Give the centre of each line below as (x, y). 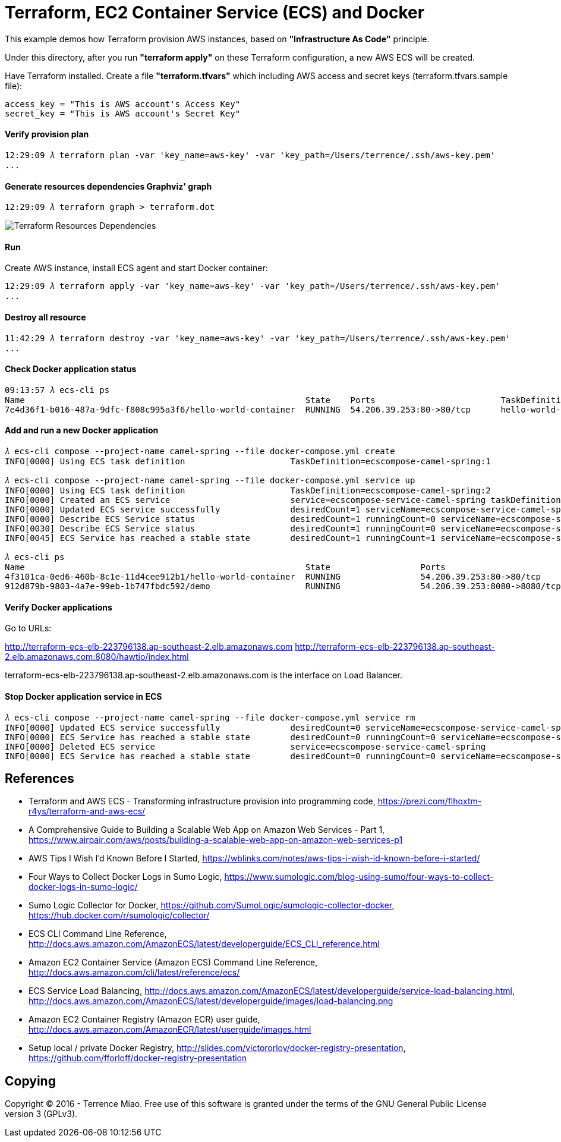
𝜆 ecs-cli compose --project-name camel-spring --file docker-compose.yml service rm (210, 717)
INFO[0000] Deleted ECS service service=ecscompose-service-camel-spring (245, 746)
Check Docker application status (71, 369)
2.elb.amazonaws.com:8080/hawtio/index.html (97, 657)
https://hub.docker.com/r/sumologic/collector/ (119, 916)
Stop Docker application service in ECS (83, 696)
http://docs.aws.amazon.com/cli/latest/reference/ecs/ (134, 973)
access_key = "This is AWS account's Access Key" (123, 104)
